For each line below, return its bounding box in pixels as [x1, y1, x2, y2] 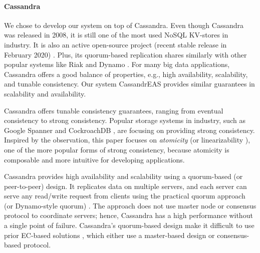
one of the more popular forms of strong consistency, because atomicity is [4, 144, 229, 154]
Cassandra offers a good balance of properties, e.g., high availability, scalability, [4, 68, 248, 79]
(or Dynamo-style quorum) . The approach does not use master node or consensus [4, 200, 256, 210]
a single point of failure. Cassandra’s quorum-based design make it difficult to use [4, 220, 254, 230]
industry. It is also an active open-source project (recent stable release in [4, 39, 227, 49]
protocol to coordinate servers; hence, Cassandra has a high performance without [4, 210, 253, 220]
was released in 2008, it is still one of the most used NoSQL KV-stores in [4, 29, 228, 40]
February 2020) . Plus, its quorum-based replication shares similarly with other [4, 49, 247, 59]
